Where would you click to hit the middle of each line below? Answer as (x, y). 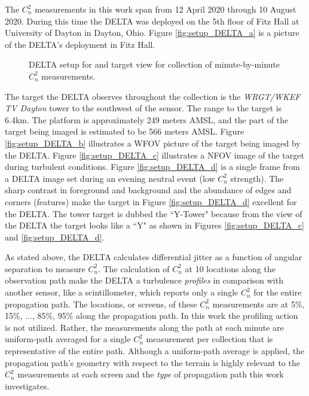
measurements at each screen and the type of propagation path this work (151, 374)
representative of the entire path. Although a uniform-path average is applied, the (155, 351)
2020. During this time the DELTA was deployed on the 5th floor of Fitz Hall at (152, 21)
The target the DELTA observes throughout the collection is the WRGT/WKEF (153, 96)
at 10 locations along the (230, 268)
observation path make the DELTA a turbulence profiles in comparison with (144, 280)
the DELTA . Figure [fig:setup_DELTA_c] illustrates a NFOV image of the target (154, 155)
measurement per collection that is (209, 339)
